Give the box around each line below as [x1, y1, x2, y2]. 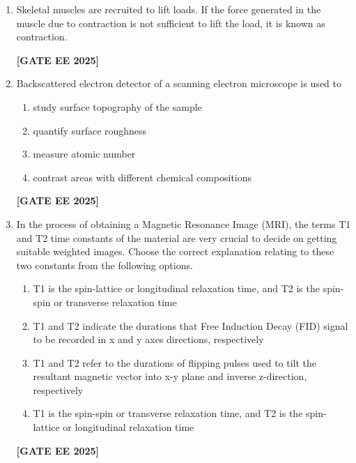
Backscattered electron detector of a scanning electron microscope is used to [16, 76, 341, 91]
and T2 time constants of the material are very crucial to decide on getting [16, 230, 337, 245]
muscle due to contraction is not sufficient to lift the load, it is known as [16, 15, 325, 30]
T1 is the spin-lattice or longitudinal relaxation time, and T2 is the [33, 281, 320, 296]
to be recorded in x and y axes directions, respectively [33, 332, 264, 347]
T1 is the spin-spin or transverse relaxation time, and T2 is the [33, 406, 303, 420]
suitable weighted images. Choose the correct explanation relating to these [16, 244, 334, 259]
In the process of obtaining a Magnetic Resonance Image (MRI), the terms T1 [16, 216, 351, 231]
